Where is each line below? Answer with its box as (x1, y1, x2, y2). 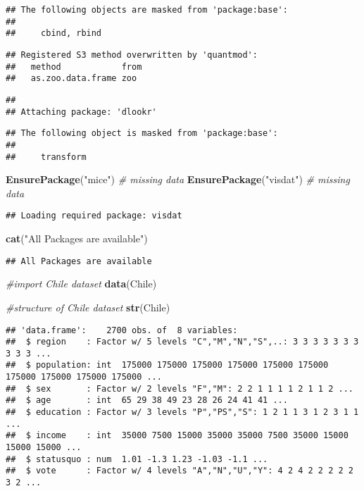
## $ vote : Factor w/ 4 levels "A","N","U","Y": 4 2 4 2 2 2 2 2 (6, 466, 353, 476)
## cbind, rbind (6, 28, 102, 39)
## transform (6, 151, 87, 162)
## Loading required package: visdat (6, 211, 182, 221)
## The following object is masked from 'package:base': (6, 128, 278, 139)
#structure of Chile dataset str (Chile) (6, 299, 170, 314)
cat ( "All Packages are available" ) (6, 231, 148, 246)
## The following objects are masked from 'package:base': (6, 5, 288, 15)
